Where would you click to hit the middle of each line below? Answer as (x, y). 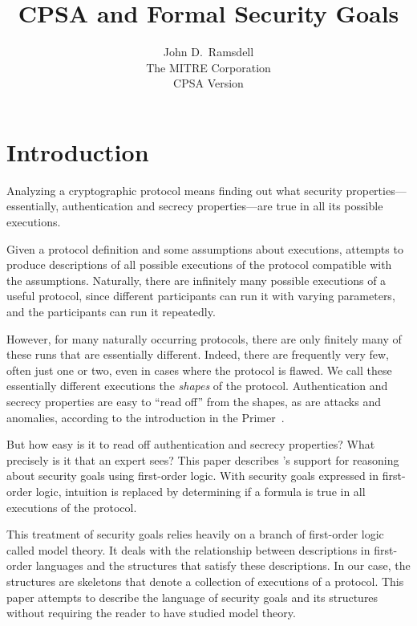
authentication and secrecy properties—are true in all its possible (223, 206)
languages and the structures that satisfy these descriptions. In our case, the (223, 565)
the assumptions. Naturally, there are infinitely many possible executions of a (196, 280)
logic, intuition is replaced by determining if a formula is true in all (200, 491)
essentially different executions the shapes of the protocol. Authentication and (197, 386)
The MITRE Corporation (208, 67)
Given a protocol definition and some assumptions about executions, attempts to (205, 248)
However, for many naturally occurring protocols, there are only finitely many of (204, 338)
